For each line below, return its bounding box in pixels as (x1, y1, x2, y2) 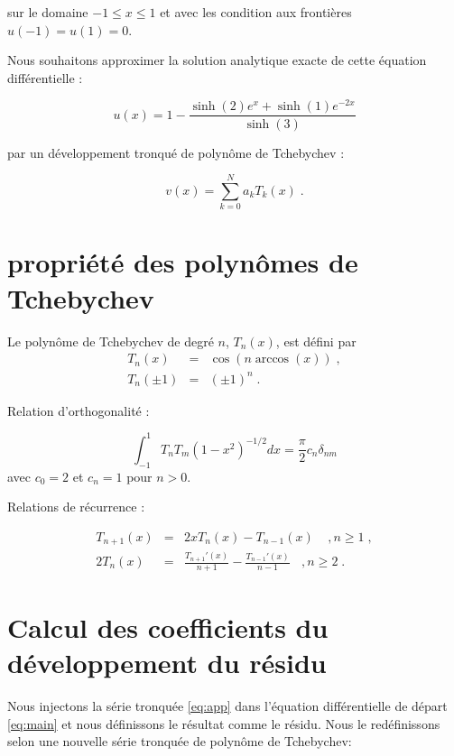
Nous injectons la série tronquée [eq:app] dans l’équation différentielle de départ (7, 696, 448, 715)
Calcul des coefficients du (7, 609, 329, 646)
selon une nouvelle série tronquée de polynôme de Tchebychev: (7, 732, 352, 751)
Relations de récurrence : (7, 497, 145, 516)
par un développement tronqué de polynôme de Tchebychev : (7, 143, 345, 161)
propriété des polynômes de (7, 244, 358, 281)
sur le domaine (7, 3, 88, 21)
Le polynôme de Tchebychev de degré (7, 331, 214, 350)
